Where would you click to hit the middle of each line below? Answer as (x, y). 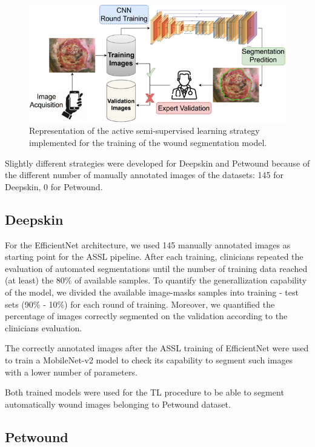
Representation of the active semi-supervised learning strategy (144, 131)
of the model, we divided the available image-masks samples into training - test (152, 292)
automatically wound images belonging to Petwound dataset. (118, 404)
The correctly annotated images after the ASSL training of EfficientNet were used (157, 348)
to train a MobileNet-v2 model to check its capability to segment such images (149, 359)
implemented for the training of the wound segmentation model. (148, 143)
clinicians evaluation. (44, 327)
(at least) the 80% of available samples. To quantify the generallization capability (156, 280)
